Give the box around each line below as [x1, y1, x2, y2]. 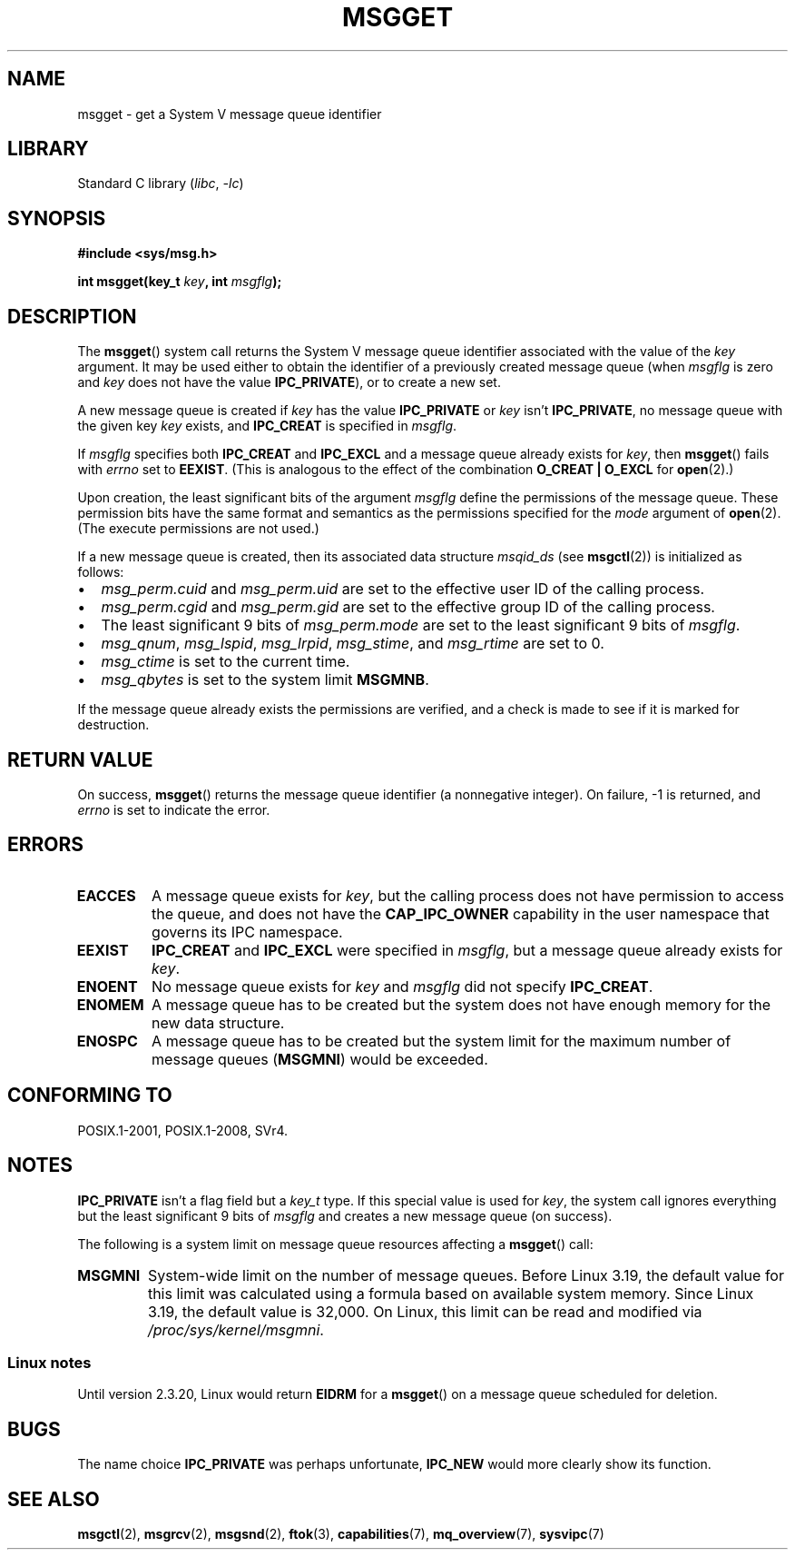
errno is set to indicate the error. [77, 801, 270, 818]
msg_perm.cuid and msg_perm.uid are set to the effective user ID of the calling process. [101, 580, 705, 599]
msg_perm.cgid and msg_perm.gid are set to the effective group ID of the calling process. [101, 598, 715, 617]
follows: [77, 564, 124, 580]
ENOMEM [76, 995, 144, 1014]
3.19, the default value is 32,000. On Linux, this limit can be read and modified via [147, 1302, 702, 1321]
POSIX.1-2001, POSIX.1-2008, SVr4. [77, 1122, 289, 1138]
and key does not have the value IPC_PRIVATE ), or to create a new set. [77, 374, 501, 391]
